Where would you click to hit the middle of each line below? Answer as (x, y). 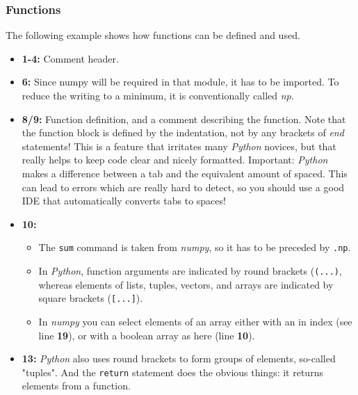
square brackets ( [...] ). (91, 298)
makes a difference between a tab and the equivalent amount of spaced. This (185, 173)
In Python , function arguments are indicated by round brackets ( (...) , (190, 271)
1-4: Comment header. (70, 58)
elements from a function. (76, 386)
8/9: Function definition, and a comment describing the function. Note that (184, 119)
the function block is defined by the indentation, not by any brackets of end (183, 132)
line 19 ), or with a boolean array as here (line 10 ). (147, 335)
